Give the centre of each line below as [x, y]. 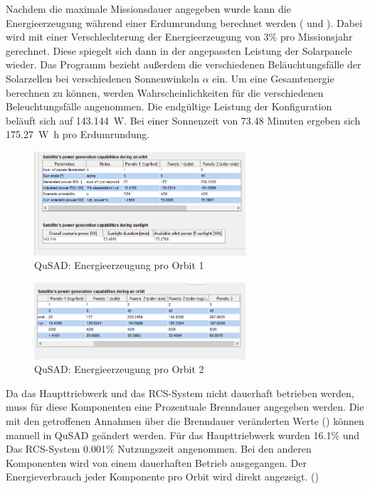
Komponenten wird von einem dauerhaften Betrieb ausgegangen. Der [156, 462]
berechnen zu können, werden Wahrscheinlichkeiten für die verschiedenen [165, 92]
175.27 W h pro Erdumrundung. [78, 134]
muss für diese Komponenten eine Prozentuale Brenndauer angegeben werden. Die [185, 407]
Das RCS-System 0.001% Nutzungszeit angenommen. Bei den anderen [159, 449]
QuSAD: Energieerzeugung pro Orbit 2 [119, 369]
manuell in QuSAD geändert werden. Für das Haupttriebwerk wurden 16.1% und [183, 435]
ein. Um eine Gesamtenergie [273, 78]
